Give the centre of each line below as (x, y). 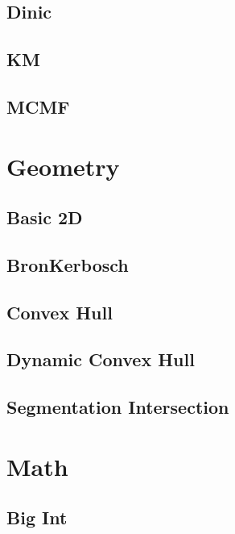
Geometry (63, 166)
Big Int (37, 517)
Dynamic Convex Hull (101, 359)
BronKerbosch (68, 264)
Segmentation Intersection (118, 407)
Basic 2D (45, 217)
